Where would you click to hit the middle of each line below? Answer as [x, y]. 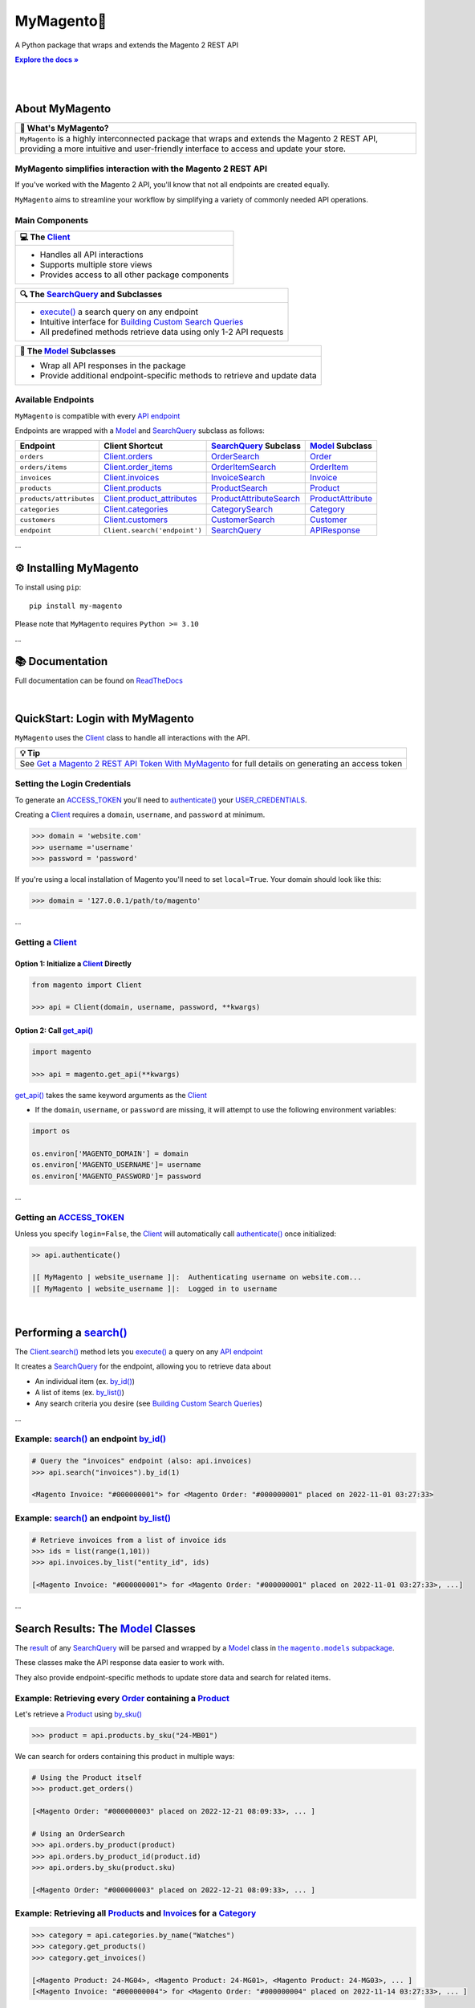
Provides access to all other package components [134, 275]
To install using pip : [48, 587]
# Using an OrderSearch [79, 1834]
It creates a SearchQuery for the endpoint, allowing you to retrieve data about [143, 1366]
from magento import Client [87, 985]
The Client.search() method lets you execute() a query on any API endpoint [139, 1351]
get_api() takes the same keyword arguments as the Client [111, 1095]
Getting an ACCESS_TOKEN [69, 1218]
